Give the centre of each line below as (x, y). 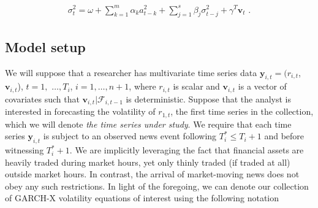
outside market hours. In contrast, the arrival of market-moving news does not (152, 174)
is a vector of (262, 86)
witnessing (25, 150)
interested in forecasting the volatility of (80, 111)
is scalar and (196, 86)
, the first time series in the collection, (242, 111)
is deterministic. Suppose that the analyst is (209, 98)
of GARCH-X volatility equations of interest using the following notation (142, 198)
